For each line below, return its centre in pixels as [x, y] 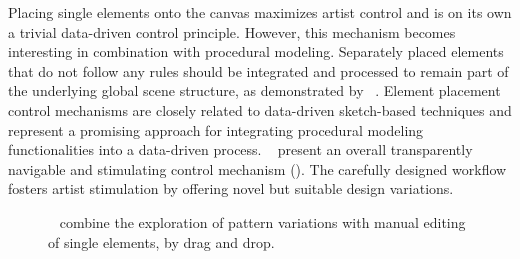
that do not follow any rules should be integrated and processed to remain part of [258, 70]
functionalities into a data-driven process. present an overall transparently [240, 149]
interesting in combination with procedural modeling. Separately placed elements [256, 51]
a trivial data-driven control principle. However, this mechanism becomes [232, 31]
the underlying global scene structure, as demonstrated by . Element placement [254, 90]
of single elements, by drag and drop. [161, 241]
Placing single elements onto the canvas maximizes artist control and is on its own [260, 12]
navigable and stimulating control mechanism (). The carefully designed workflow [257, 168]
